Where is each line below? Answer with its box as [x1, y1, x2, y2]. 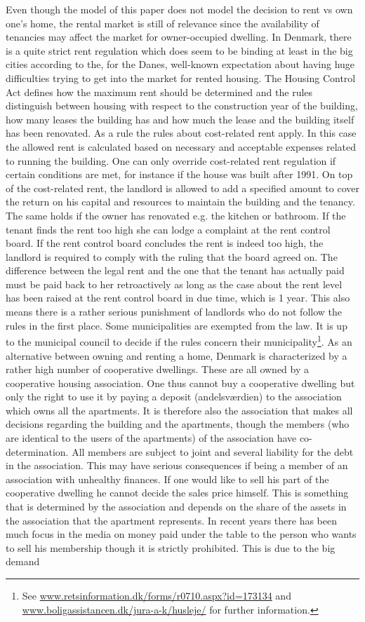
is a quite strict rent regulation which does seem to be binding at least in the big [6, 43, 353, 58]
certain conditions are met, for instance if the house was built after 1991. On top [6, 167, 353, 182]
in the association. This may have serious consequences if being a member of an [6, 458, 348, 473]
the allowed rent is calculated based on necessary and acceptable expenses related [6, 139, 357, 154]
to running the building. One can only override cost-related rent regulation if [6, 153, 336, 168]
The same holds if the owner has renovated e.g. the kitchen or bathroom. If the [6, 208, 346, 222]
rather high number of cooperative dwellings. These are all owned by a [6, 362, 310, 377]
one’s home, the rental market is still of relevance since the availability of [6, 15, 319, 30]
